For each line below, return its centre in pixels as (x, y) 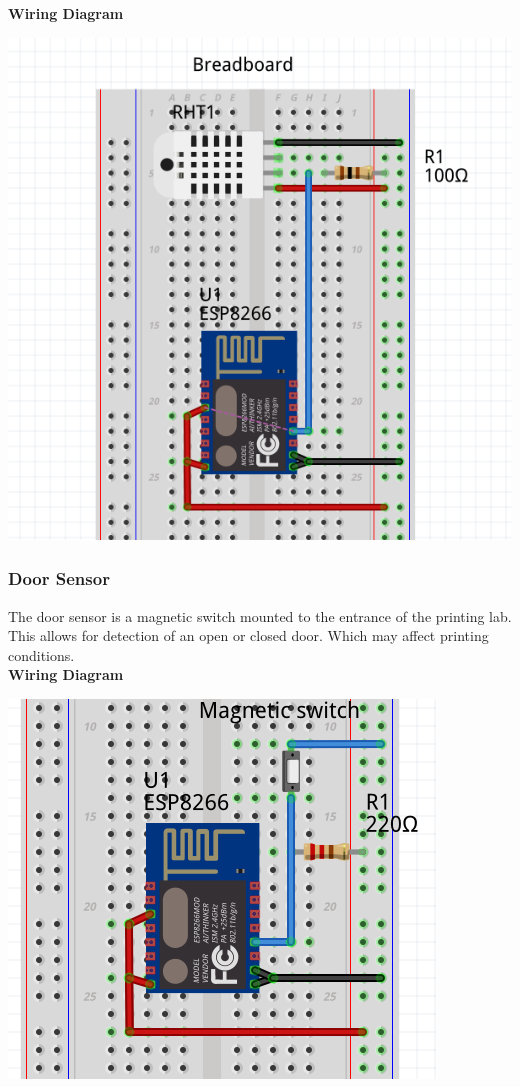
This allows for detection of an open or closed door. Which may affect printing (248, 635)
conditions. (41, 654)
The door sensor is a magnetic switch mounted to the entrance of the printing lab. (260, 615)
